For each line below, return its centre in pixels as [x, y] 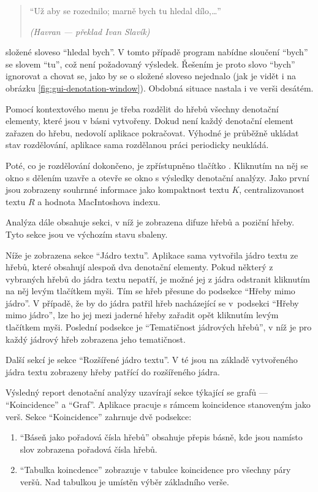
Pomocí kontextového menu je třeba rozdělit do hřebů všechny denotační [142, 108]
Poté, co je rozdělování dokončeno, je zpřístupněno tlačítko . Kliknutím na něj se [157, 165]
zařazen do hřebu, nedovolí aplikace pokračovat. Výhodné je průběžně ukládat [152, 132]
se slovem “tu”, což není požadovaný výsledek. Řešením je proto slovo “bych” [150, 64]
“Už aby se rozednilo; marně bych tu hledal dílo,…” [125, 10]
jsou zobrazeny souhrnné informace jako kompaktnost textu [117, 189]
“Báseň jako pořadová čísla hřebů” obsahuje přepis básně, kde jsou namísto [161, 437]
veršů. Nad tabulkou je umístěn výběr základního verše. [124, 482]
